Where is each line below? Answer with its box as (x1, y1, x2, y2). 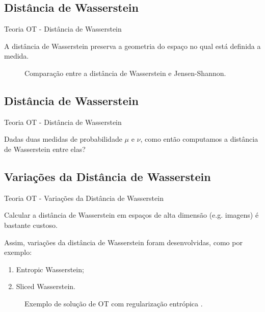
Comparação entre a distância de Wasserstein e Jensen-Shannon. (24, 67, 226, 78)
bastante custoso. (4, 219, 58, 230)
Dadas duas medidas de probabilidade (4, 134, 122, 144)
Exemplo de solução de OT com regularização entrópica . (24, 298, 203, 308)
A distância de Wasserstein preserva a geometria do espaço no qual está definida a (4, 40, 261, 51)
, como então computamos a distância (140, 134, 258, 144)
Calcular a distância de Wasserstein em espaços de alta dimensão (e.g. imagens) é (4, 210, 259, 220)
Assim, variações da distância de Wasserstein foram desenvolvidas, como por (4, 237, 243, 247)
